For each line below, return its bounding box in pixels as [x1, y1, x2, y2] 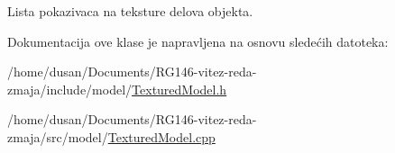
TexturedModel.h [132, 79, 227, 98]
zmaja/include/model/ [7, 79, 133, 98]
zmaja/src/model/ [7, 127, 108, 146]
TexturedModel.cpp [107, 127, 216, 146]
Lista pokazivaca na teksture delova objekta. [7, 2, 253, 20]
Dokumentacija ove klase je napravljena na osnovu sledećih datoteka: [7, 31, 389, 50]
